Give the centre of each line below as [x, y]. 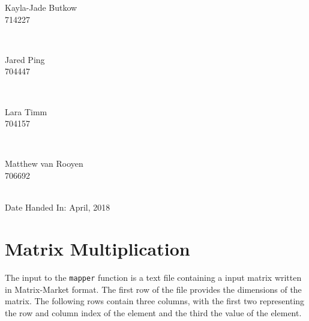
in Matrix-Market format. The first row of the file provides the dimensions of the [153, 289]
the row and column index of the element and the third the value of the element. [153, 312]
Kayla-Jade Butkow [41, 7]
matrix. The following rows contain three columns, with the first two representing [155, 301]
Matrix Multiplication [97, 248]
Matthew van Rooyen [44, 163]
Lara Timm [26, 111]
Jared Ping [25, 59]
